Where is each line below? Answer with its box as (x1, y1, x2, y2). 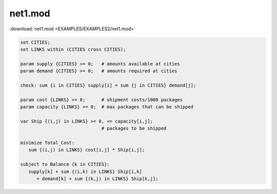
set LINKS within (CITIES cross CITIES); (20, 46, 126, 52)
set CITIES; (20, 39, 51, 45)
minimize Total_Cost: (20, 140, 75, 146)
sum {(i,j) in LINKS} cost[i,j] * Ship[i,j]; (28, 147, 145, 153)
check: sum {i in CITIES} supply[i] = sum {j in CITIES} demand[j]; (20, 82, 196, 88)
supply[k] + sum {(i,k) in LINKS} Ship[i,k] (28, 168, 142, 174)
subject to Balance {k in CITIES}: (20, 162, 110, 167)
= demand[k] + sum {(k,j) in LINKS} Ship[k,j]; (36, 176, 159, 182)
